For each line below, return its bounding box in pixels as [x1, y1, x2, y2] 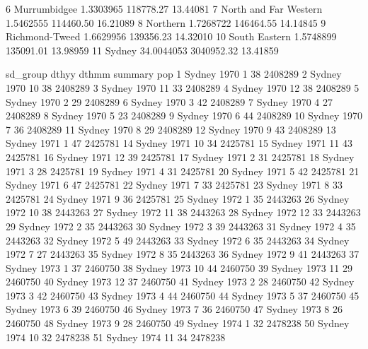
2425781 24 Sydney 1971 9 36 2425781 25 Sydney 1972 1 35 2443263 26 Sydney [6, 191, 350, 206]
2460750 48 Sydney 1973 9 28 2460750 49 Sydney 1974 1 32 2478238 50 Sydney [6, 316, 350, 331]
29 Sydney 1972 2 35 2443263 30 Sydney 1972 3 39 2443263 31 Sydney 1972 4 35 [6, 218, 356, 233]
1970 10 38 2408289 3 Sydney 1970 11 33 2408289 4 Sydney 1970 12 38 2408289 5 [6, 80, 360, 95]
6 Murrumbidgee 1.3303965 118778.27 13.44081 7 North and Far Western [6, 1, 323, 16]
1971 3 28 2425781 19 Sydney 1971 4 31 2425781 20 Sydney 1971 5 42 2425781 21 [6, 163, 360, 178]
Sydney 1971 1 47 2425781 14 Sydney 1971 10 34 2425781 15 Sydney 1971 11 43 [6, 136, 352, 150]
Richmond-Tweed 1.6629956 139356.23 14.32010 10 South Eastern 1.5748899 [6, 29, 337, 44]
